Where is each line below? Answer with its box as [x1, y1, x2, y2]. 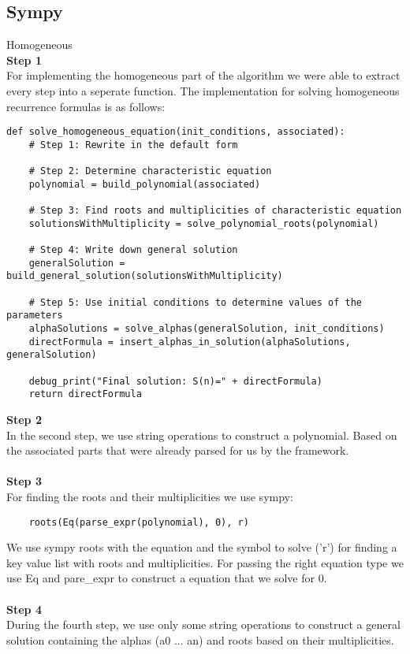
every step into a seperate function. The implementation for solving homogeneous [6, 82, 400, 98]
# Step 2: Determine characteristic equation [28, 165, 272, 177]
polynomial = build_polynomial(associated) [28, 178, 261, 190]
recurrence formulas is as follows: [6, 98, 166, 114]
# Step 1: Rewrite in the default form [28, 139, 238, 150]
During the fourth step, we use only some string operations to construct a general [6, 616, 401, 633]
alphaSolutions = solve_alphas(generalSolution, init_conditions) [28, 323, 385, 335]
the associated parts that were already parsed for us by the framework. [6, 442, 349, 459]
